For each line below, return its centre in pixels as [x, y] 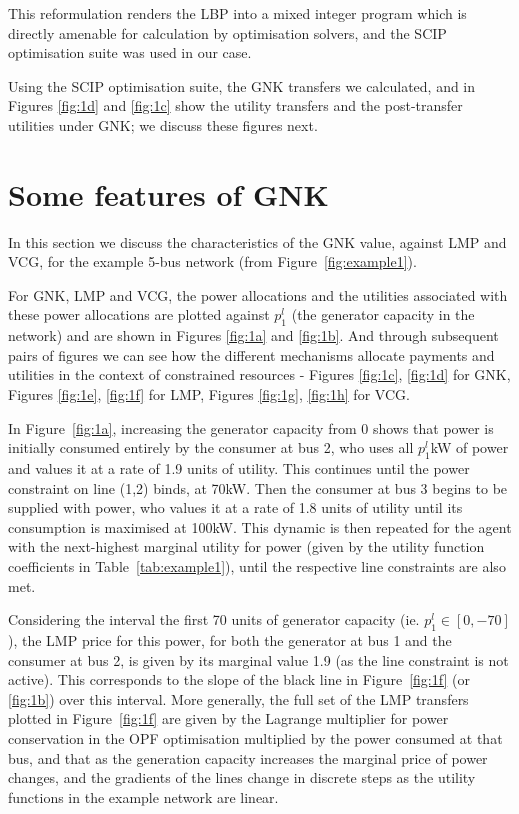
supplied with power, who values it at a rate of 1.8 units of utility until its [235, 507]
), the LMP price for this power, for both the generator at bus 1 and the [230, 639]
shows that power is [433, 427]
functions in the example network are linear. [143, 796]
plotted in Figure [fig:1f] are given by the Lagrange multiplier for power [228, 718]
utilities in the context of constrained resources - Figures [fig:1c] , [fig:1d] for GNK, [259, 374]
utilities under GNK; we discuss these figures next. [163, 124]
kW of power [469, 447]
